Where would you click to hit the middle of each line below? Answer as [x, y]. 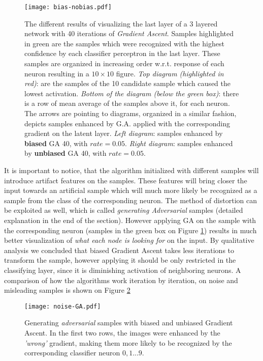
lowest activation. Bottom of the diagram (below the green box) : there [132, 93]
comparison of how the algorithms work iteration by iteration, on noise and [121, 280]
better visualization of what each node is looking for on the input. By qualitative [129, 240]
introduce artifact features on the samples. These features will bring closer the [126, 180]
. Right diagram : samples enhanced [179, 143]
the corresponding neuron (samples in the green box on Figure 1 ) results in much [130, 230]
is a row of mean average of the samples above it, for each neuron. [127, 103]
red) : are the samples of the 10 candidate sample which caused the [127, 83]
